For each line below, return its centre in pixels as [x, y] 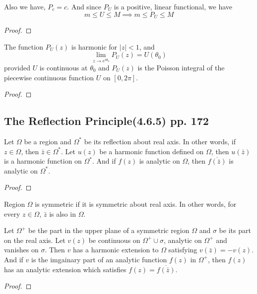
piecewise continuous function [49, 77]
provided [17, 67]
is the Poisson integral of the [181, 67]
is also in [63, 213]
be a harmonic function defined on [152, 151]
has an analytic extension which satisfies [65, 269]
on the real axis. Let [35, 240]
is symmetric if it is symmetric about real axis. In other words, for [136, 204]
